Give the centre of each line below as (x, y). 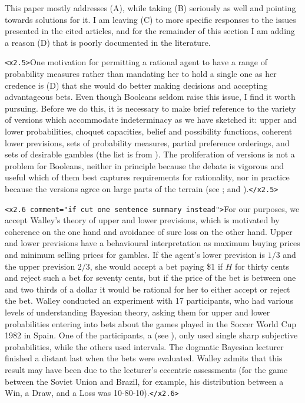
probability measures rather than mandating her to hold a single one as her (141, 74)
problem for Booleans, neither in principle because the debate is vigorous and (144, 165)
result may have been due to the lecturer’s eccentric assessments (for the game (146, 370)
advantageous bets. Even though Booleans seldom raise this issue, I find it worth (150, 97)
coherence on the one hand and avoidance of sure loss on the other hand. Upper (149, 231)
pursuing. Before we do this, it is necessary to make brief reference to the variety (150, 108)
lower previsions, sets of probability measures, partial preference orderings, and (147, 142)
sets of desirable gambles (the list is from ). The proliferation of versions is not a (150, 154)
